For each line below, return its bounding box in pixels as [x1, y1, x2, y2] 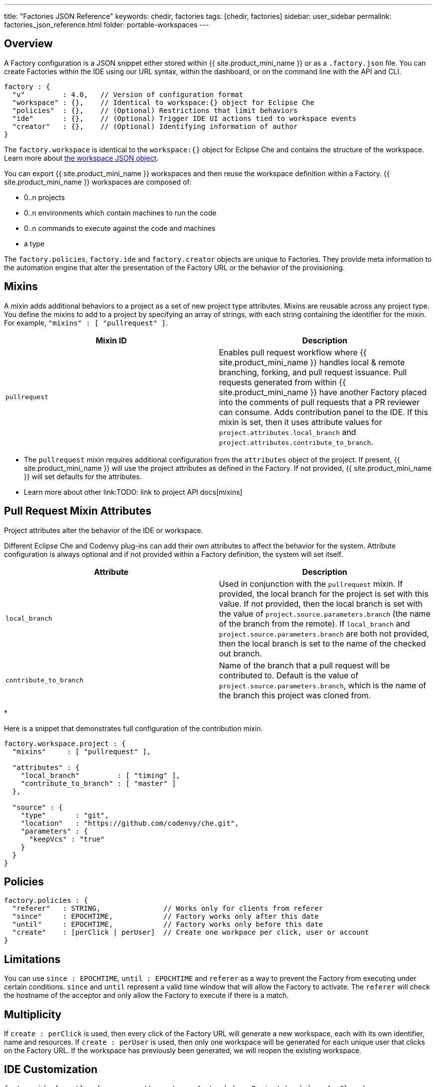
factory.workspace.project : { [4, 739, 126, 748]
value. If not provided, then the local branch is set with [219, 598, 423, 609]
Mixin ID [96, 335, 127, 345]
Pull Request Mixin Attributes [4, 505, 152, 518]
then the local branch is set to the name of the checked [219, 638, 426, 649]
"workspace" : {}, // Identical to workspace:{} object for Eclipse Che [12, 98, 315, 107]
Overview [4, 37, 53, 50]
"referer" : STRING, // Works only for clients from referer [12, 904, 323, 913]
